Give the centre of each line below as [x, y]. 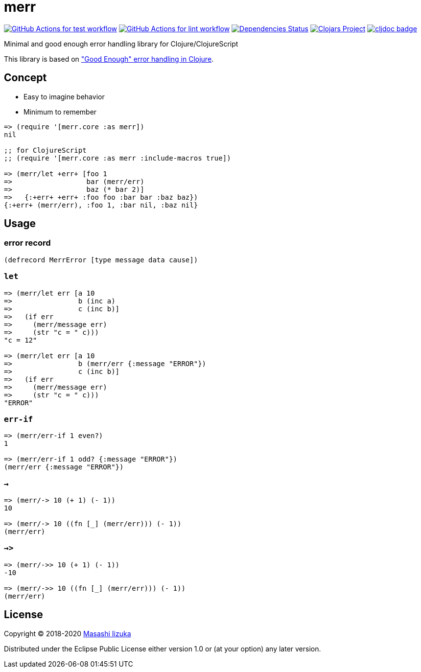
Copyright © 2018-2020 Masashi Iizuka [68, 633]
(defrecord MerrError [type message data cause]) [101, 260]
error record [27, 243]
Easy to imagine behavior [64, 96]
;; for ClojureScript [45, 150]
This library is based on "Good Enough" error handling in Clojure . [109, 59]
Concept [25, 78]
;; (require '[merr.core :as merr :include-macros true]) [117, 158]
